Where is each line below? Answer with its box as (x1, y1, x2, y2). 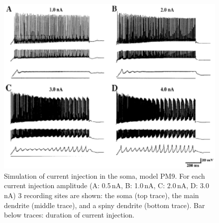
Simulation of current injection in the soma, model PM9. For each (4, 170, 205, 181)
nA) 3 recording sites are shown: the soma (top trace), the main (4, 190, 199, 201)
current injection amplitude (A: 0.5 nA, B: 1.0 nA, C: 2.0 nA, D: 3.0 (4, 180, 209, 191)
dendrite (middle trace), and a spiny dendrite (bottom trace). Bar (4, 200, 205, 210)
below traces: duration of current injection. (4, 210, 134, 220)
